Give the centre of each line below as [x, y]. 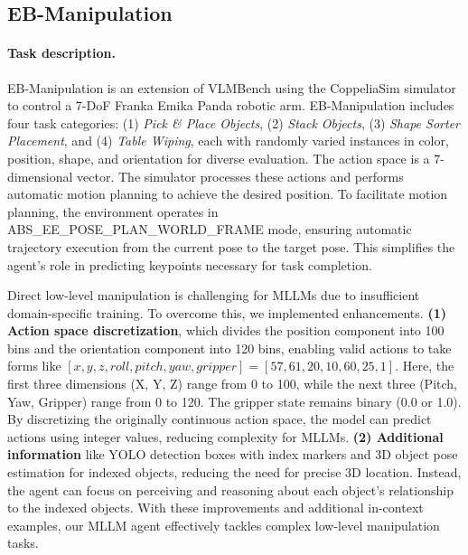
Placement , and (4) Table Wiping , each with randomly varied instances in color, [228, 141]
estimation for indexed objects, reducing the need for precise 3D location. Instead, [234, 472]
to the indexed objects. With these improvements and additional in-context [215, 508]
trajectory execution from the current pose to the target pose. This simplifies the [231, 246]
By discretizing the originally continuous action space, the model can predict [220, 419]
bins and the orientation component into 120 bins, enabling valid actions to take [229, 348]
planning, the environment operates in [113, 211]
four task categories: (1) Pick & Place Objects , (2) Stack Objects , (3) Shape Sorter [234, 122]
